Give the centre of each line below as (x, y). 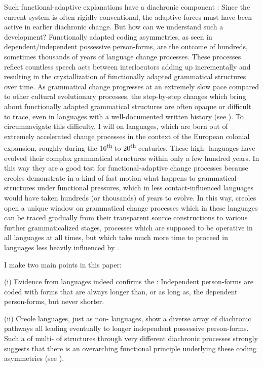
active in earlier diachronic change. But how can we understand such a (114, 27)
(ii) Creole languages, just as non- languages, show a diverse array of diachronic (128, 318)
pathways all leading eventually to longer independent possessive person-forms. (126, 328)
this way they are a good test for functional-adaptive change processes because (126, 168)
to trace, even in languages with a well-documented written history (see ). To (124, 116)
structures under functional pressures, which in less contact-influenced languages (129, 188)
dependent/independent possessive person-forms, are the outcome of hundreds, (126, 46)
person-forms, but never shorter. (54, 301)
